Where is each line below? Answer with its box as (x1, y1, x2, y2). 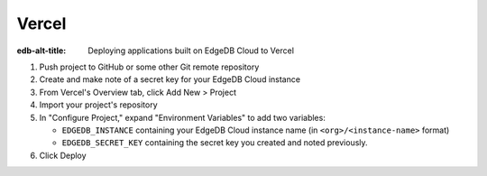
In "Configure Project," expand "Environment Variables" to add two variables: (39, 112, 326, 123)
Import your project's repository (39, 99, 158, 110)
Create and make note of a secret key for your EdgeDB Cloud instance (39, 74, 301, 85)
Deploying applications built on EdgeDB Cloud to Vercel (87, 45, 295, 56)
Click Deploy (39, 150, 87, 161)
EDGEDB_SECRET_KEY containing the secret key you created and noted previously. (61, 137, 369, 148)
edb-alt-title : (16, 45, 67, 56)
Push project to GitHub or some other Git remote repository (39, 61, 260, 72)
